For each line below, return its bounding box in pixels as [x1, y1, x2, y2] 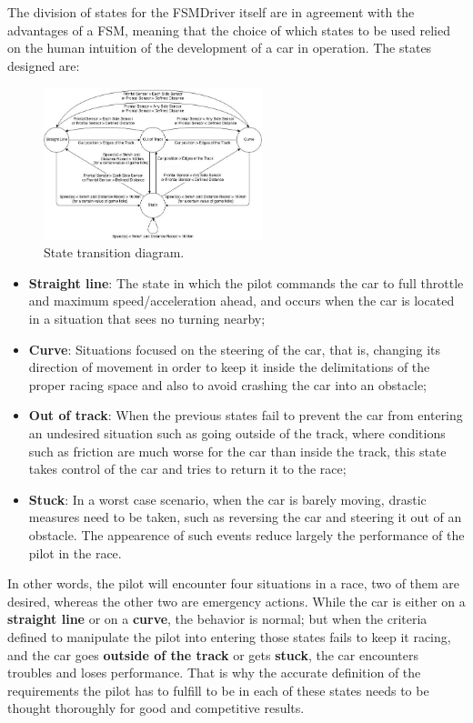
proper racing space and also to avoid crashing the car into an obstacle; [28, 375, 428, 394]
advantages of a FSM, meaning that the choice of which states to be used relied [7, 20, 451, 39]
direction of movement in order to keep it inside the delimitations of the [28, 357, 430, 377]
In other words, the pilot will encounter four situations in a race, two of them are [7, 574, 460, 593]
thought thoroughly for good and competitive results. [7, 698, 305, 718]
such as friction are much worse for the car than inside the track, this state [28, 441, 447, 460]
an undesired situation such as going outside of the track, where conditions [28, 424, 446, 442]
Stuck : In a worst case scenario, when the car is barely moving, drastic [28, 489, 427, 508]
